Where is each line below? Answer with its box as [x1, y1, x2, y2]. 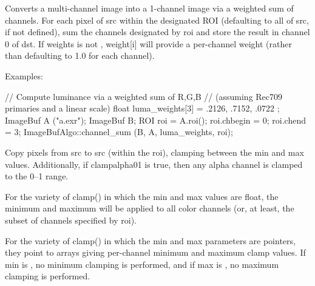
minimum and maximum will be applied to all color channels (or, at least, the [5, 202, 294, 215]
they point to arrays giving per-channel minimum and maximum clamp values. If [5, 246, 306, 259]
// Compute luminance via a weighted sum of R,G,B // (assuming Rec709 [5, 90, 283, 102]
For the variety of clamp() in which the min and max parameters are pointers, [5, 234, 296, 247]
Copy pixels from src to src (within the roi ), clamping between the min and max [5, 145, 304, 158]
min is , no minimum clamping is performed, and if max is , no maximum [5, 258, 279, 270]
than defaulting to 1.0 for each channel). [5, 49, 155, 62]
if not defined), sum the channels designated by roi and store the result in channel [5, 25, 310, 38]
